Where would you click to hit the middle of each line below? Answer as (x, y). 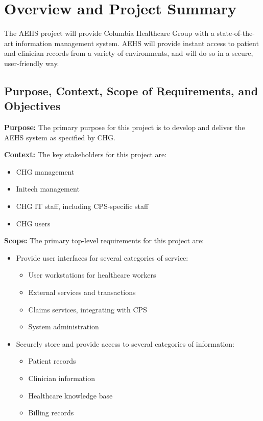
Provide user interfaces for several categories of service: (102, 257)
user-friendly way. (32, 63)
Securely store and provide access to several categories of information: (125, 343)
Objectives (32, 106)
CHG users (33, 223)
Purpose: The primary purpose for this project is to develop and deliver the (125, 127)
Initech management (48, 189)
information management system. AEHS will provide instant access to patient (137, 43)
